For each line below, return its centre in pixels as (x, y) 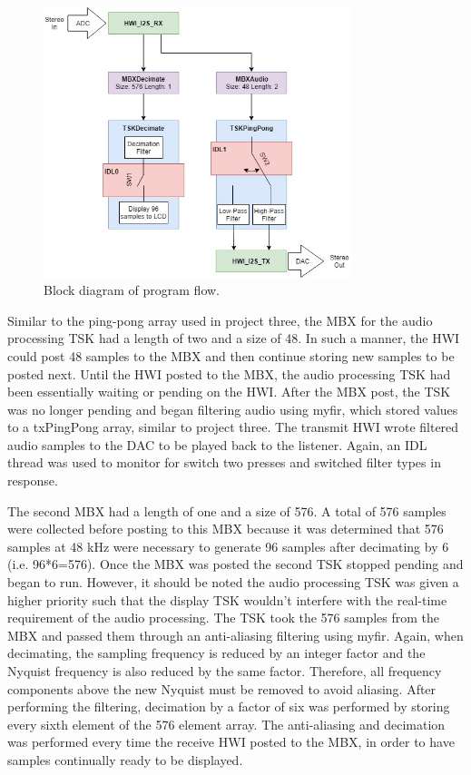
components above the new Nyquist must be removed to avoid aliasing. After (222, 688)
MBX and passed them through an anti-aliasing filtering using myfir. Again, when (235, 635)
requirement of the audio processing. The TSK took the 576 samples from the (224, 618)
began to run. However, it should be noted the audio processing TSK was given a (233, 582)
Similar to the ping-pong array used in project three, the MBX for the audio (220, 320)
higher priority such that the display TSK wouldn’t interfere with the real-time (227, 599)
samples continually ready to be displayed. (125, 759)
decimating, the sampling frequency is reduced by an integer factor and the (216, 653)
